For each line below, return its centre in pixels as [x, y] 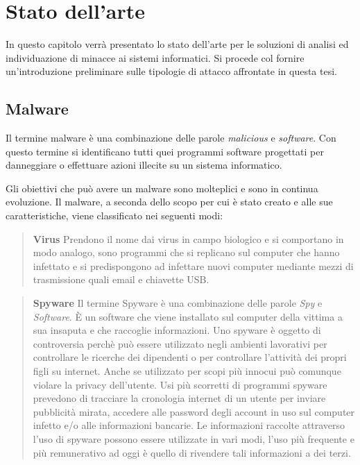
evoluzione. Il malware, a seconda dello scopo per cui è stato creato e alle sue [169, 202]
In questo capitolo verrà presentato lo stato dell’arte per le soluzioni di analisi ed [177, 44]
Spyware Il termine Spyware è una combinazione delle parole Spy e [178, 303]
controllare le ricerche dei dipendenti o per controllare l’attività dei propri [190, 357]
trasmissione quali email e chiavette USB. [121, 279]
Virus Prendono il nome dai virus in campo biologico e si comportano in [188, 238]
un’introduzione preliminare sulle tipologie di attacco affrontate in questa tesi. [171, 71]
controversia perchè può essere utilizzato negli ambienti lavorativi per [180, 343]
